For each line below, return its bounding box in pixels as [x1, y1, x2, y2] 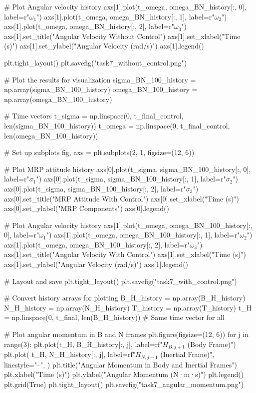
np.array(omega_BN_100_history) [4, 93, 112, 104]
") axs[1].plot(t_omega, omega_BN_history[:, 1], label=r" [36, 11, 215, 21]
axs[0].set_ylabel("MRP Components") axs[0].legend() [4, 203, 169, 213]
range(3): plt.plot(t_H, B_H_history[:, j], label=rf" [4, 338, 163, 349]
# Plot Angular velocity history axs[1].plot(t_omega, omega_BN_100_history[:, [4, 219, 253, 230]
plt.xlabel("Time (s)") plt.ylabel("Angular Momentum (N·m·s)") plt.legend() [4, 369, 244, 379]
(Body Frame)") [187, 338, 236, 349]
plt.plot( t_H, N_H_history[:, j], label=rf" [4, 349, 135, 359]
